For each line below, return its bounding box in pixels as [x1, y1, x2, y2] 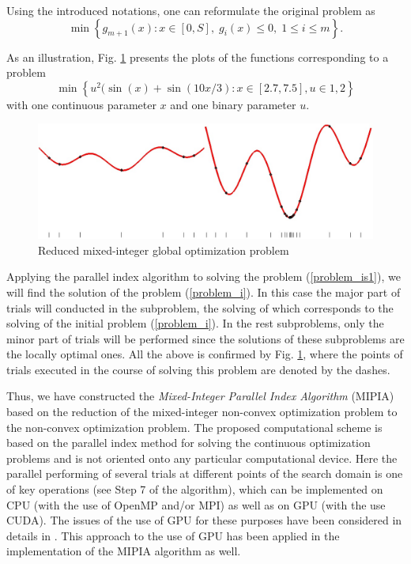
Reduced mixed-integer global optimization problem [38, 241, 289, 258]
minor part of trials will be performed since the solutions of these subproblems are [6, 330, 405, 346]
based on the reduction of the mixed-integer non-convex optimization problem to [6, 403, 398, 420]
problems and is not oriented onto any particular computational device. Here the [6, 449, 398, 466]
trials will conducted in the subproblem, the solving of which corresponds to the [6, 299, 394, 316]
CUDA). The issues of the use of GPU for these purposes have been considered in [6, 512, 402, 528]
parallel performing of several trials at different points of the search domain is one [6, 465, 403, 482]
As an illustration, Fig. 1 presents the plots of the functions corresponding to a [6, 48, 389, 65]
